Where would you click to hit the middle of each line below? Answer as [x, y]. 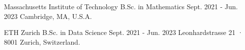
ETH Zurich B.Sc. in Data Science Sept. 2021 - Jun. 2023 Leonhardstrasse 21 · [123, 32]
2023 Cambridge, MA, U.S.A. [48, 16]
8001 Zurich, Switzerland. [42, 42]
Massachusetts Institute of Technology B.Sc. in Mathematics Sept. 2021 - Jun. [121, 6]
